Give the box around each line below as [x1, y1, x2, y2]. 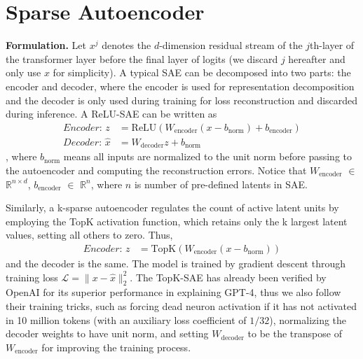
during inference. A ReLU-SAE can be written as [6, 106, 217, 121]
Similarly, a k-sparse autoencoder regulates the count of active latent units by [6, 200, 339, 215]
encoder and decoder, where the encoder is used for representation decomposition [6, 78, 355, 93]
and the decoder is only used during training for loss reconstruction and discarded [6, 92, 358, 107]
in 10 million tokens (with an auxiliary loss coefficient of [6, 312, 247, 327]
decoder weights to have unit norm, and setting [6, 326, 209, 341]
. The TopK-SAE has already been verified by [130, 269, 327, 284]
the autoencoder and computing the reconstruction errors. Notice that [6, 163, 307, 178]
